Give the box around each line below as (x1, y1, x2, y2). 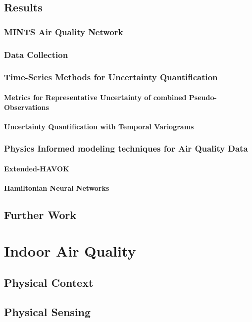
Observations (4, 102, 49, 112)
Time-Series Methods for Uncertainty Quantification (4, 71, 218, 83)
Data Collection (4, 48, 68, 60)
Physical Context (4, 275, 94, 290)
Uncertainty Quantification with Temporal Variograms (4, 121, 194, 131)
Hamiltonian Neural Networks (4, 182, 109, 193)
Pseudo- (189, 92, 217, 102)
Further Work (4, 207, 77, 222)
